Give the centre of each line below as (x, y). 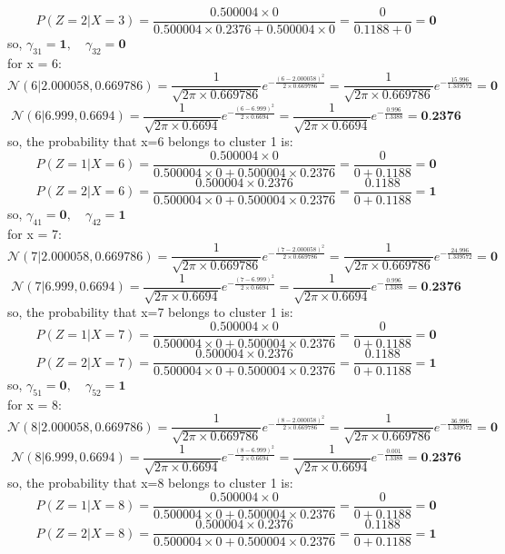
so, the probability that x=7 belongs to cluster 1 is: (150, 312)
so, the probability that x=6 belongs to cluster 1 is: (150, 141)
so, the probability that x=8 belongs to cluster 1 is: (150, 483)
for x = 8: (35, 404)
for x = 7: (35, 233)
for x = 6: (35, 62)
